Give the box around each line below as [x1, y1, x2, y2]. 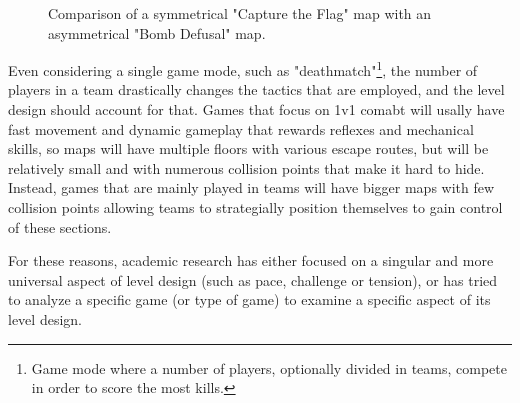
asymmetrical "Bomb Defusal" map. [48, 22, 266, 43]
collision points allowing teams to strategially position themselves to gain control [8, 197, 503, 217]
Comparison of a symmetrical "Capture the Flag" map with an [48, 3, 432, 23]
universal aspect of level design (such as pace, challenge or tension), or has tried [8, 269, 498, 290]
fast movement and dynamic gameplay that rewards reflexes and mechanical [8, 118, 474, 139]
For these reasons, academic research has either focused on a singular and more [8, 250, 494, 271]
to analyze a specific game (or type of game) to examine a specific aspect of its [8, 289, 491, 310]
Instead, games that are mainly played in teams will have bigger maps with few [8, 177, 495, 198]
